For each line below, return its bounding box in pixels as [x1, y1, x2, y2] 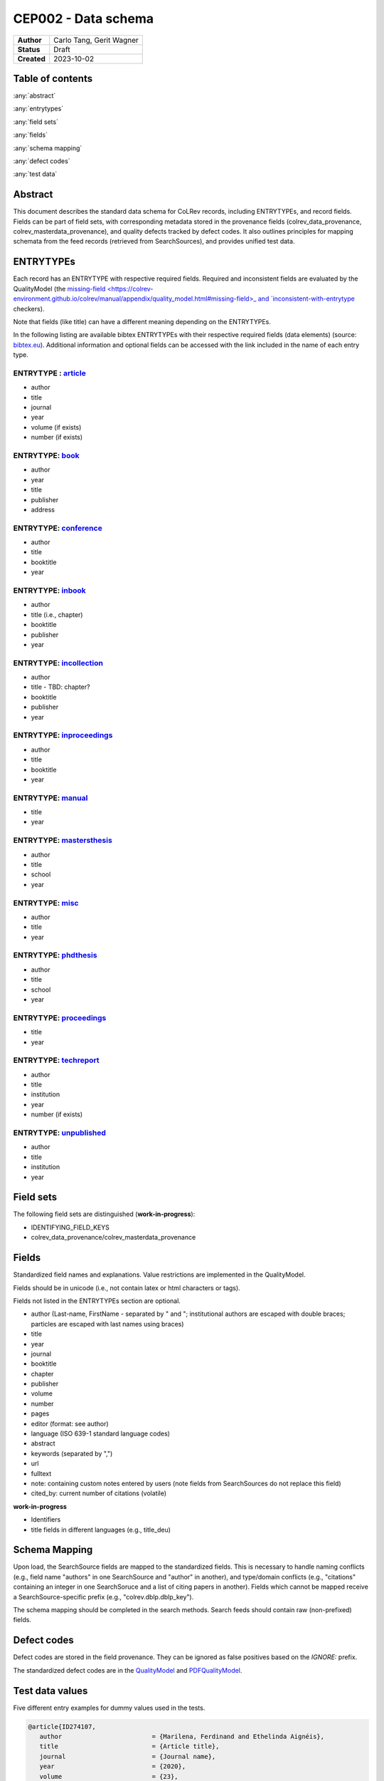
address [31, 505, 55, 514]
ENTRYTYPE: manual [13, 793, 88, 803]
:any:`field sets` [13, 118, 58, 126]
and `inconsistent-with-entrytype [257, 294, 355, 303]
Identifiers [31, 1515, 61, 1524]
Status [17, 44, 41, 54]
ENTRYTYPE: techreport [13, 1055, 100, 1065]
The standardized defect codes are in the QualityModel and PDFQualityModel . [13, 1666, 242, 1674]
